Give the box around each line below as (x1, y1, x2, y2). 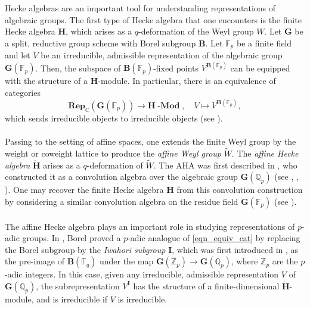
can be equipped (230, 61, 290, 74)
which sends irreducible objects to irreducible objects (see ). (5, 112, 223, 124)
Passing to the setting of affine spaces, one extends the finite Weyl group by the (5, 135, 296, 148)
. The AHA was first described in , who (153, 158, 297, 171)
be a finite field (236, 36, 292, 49)
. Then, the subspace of (35, 61, 121, 74)
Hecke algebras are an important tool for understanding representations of (5, 2, 276, 14)
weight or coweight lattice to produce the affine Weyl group (5, 147, 221, 160)
